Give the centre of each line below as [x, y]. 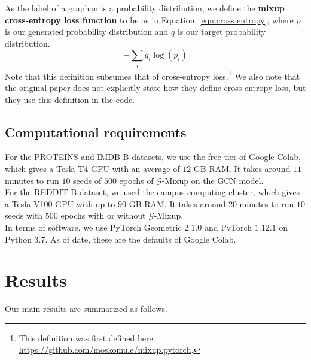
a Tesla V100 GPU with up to [60, 203]
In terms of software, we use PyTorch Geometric [93, 227]
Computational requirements [96, 131]
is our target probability [222, 31]
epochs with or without [103, 215]
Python [18, 239]
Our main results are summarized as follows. [86, 309]
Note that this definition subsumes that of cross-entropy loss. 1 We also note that [153, 75]
